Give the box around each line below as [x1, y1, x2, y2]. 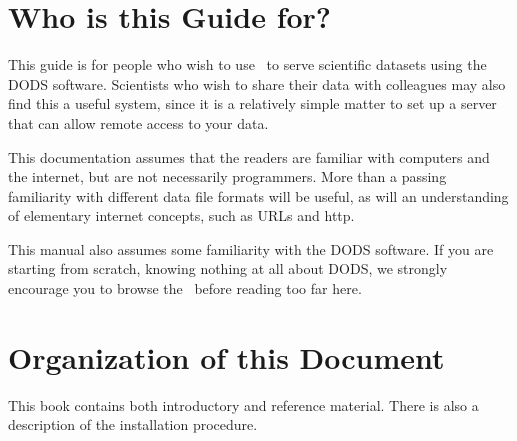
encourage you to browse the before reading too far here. [8, 278, 362, 299]
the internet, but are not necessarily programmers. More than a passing [8, 166, 447, 187]
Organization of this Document [8, 336, 445, 377]
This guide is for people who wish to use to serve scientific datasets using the [8, 54, 487, 75]
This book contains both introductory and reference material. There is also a [8, 394, 479, 415]
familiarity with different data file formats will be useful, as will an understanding [8, 185, 509, 206]
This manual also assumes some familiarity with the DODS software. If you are [8, 238, 494, 259]
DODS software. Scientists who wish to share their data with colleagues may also [8, 73, 506, 94]
